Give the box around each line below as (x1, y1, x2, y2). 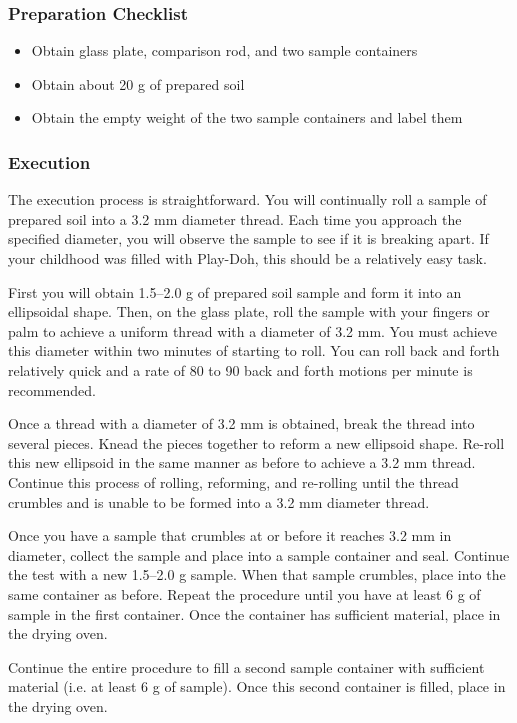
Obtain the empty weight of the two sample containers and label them (31, 107, 463, 128)
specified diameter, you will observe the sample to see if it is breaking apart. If (8, 228, 489, 249)
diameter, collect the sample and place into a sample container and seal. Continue (8, 544, 510, 565)
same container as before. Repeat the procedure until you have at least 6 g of (8, 583, 481, 604)
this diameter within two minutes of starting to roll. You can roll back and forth (8, 340, 500, 361)
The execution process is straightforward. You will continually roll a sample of (8, 189, 487, 210)
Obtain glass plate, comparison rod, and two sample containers (31, 40, 418, 61)
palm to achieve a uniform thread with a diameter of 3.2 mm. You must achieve (8, 320, 497, 341)
